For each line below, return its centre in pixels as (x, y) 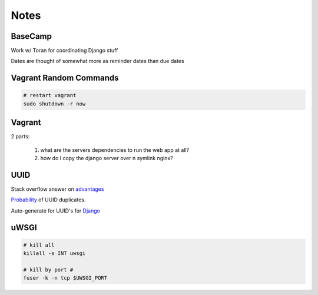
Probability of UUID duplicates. (48, 200)
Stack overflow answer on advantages (57, 189)
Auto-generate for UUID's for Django (55, 211)
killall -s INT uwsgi (54, 253)
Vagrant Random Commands (65, 78)
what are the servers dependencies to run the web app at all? (115, 150)
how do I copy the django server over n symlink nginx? (107, 158)
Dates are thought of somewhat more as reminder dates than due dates (98, 61)
